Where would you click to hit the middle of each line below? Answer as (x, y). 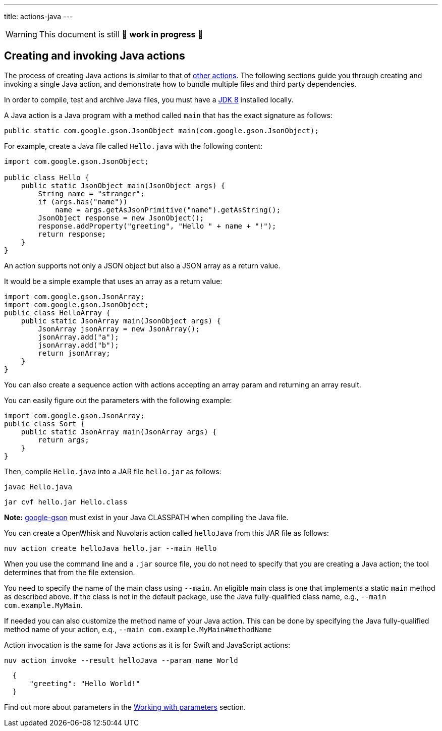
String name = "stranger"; (91, 193)
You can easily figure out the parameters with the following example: (118, 400)
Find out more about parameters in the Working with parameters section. (125, 707)
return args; (64, 440)
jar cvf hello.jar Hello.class (66, 502)
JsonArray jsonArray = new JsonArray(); (119, 329)
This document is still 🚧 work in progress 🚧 (121, 34)
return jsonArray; (74, 353)
